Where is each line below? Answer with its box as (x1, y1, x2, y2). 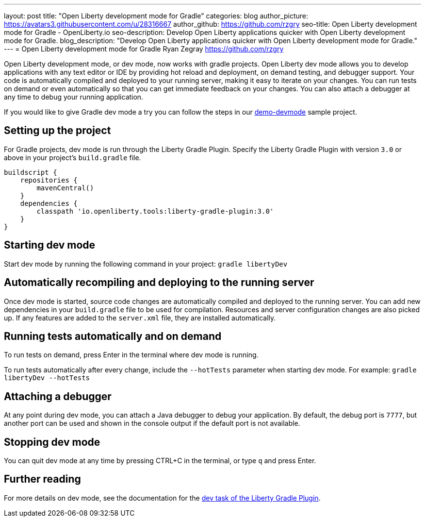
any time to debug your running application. (4, 93, 144, 101)
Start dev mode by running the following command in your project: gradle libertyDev (4, 259, 288, 268)
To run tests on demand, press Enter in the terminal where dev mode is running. (4, 351, 259, 359)
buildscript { (4, 168, 57, 176)
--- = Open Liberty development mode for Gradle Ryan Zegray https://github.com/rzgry (4, 45, 284, 53)
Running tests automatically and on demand (4, 330, 222, 342)
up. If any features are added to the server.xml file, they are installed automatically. (4, 313, 276, 322)
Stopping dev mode (4, 436, 100, 448)
